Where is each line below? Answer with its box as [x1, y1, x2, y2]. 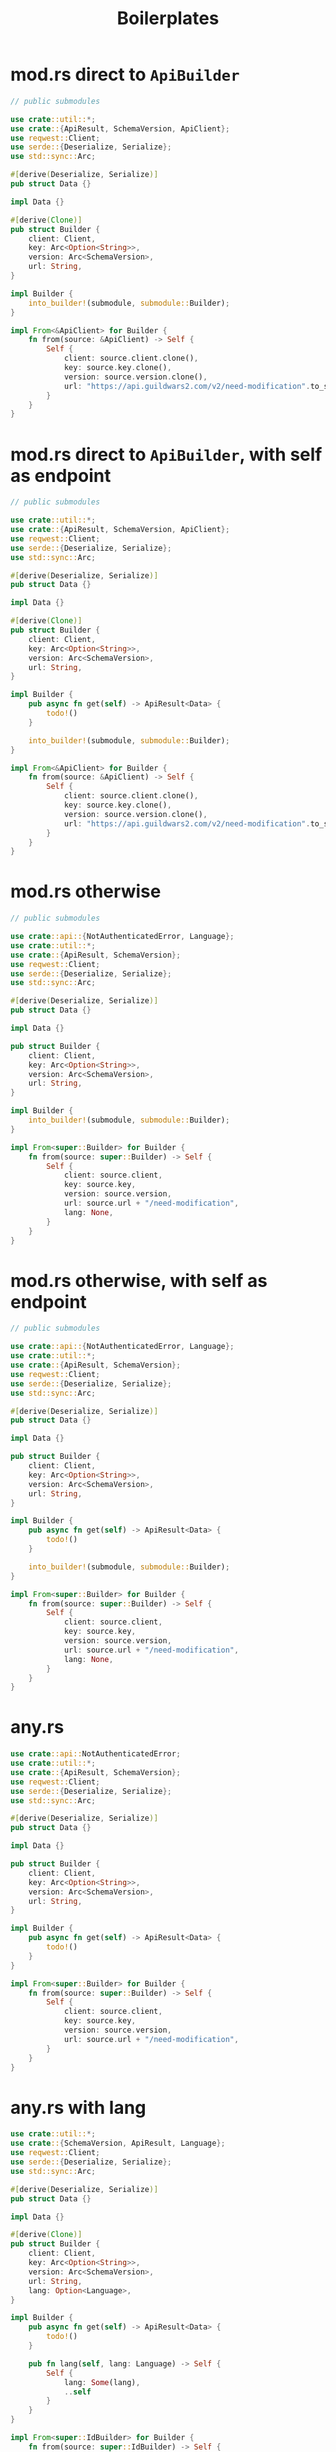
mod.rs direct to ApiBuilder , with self [10, 443, 323, 466]
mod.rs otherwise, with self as [10, 1269, 268, 1292]
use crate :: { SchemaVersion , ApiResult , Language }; [10, 2138, 226, 2149]
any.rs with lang [10, 2096, 147, 2119]
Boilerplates [116, 7, 220, 30]
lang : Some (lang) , [63, 2377, 141, 2387]
